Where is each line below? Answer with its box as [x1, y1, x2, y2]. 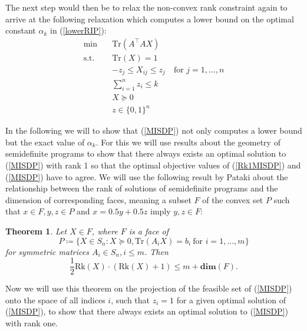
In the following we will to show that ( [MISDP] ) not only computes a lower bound [5, 124, 302, 137]
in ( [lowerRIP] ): [49, 24, 107, 37]
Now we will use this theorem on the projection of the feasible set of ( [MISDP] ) [5, 282, 292, 294]
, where [91, 224, 118, 237]
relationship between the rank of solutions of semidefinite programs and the [5, 182, 278, 194]
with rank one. [5, 317, 58, 329]
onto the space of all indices [5, 293, 105, 306]
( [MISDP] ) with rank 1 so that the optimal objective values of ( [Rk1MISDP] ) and [5, 159, 301, 171]
